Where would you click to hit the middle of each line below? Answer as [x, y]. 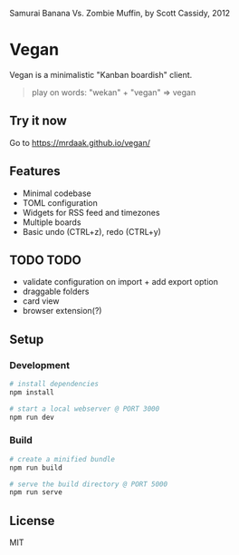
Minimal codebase [57, 193]
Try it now [38, 121]
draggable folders [56, 292]
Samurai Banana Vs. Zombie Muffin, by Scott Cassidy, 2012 [120, 13]
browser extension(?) [62, 311]
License [32, 521]
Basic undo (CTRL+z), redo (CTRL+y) [91, 231]
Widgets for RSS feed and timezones [91, 212]
